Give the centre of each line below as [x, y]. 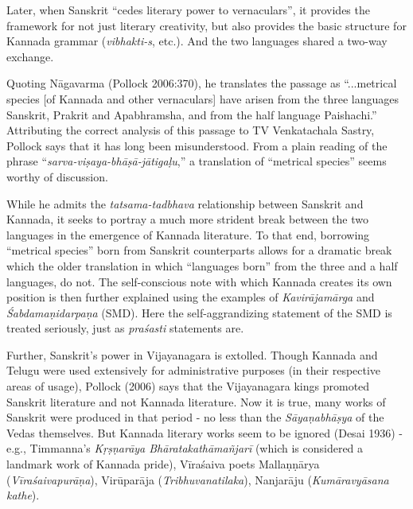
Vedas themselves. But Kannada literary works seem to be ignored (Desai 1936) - [205, 432]
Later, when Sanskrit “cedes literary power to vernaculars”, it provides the [188, 10]
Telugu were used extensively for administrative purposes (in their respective [194, 370]
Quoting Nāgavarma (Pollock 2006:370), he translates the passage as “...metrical [202, 83]
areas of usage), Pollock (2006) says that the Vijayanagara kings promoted [188, 386]
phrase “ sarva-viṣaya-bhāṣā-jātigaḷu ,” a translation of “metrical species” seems [197, 161]
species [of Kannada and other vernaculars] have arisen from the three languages [203, 98]
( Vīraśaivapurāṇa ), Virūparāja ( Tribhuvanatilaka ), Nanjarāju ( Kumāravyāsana [198, 479]
